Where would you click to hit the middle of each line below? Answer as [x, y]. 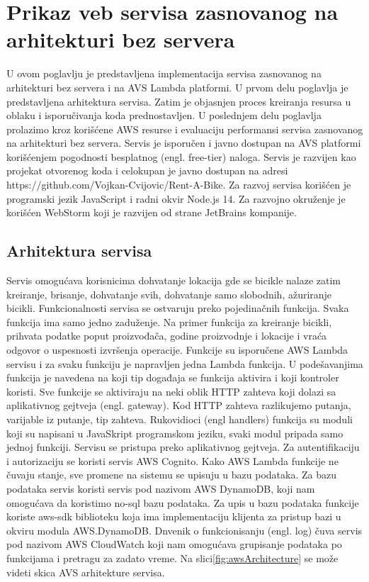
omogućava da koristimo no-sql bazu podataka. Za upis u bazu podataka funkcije [183, 502]
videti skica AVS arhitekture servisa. [86, 572]
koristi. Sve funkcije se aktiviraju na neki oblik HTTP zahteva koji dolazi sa [171, 391]
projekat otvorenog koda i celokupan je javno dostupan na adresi [147, 170]
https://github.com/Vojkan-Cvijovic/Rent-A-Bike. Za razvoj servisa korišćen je [179, 185]
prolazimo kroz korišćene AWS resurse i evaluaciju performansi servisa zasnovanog [185, 129]
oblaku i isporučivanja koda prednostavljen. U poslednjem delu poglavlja [164, 115]
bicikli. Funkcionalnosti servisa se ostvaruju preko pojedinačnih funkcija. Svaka [178, 308]
